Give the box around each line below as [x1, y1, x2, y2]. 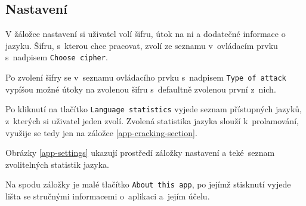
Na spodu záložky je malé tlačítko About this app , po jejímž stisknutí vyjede [5, 178, 291, 190]
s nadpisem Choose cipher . [5, 51, 108, 63]
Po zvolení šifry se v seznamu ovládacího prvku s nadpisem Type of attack [5, 71, 286, 84]
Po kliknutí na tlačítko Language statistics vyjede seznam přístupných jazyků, [5, 103, 302, 115]
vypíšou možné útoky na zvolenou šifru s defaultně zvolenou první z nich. [5, 82, 276, 95]
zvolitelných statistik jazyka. [5, 158, 109, 170]
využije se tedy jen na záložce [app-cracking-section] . [5, 126, 197, 139]
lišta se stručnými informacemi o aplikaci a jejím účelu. [5, 189, 210, 202]
